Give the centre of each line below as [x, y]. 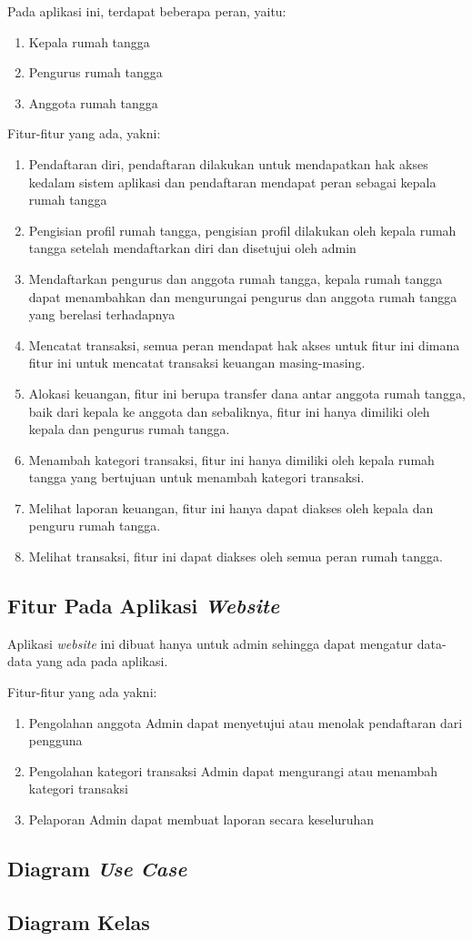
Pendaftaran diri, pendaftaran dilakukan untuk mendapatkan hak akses [228, 163]
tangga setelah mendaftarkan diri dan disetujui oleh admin [192, 248]
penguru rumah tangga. [95, 526]
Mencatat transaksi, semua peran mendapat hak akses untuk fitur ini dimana [244, 344]
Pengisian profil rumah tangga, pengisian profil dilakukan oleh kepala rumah [242, 230]
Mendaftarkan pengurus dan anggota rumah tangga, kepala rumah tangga [236, 278]
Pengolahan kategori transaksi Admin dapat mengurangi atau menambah [233, 770]
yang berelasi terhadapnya [102, 314]
